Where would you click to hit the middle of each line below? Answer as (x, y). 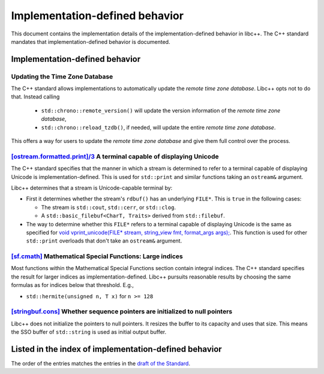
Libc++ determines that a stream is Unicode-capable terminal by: (92, 188)
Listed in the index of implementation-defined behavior (116, 349)
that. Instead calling (35, 97)
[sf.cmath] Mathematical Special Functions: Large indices (97, 256)
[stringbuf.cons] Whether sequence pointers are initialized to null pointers (122, 312)
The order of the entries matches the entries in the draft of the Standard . (100, 364)
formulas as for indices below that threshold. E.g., (73, 285)
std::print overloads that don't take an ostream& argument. (104, 241)
